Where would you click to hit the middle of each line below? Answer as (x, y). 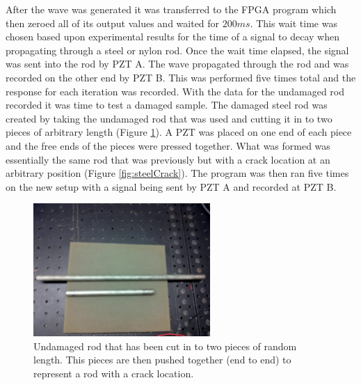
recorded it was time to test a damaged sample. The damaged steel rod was (167, 105)
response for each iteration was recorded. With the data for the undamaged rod (175, 91)
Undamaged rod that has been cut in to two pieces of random (165, 346)
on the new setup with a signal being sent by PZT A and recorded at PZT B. (171, 186)
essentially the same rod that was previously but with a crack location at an (168, 159)
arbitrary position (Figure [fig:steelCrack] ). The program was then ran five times (177, 173)
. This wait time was (294, 23)
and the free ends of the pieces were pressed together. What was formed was (168, 145)
